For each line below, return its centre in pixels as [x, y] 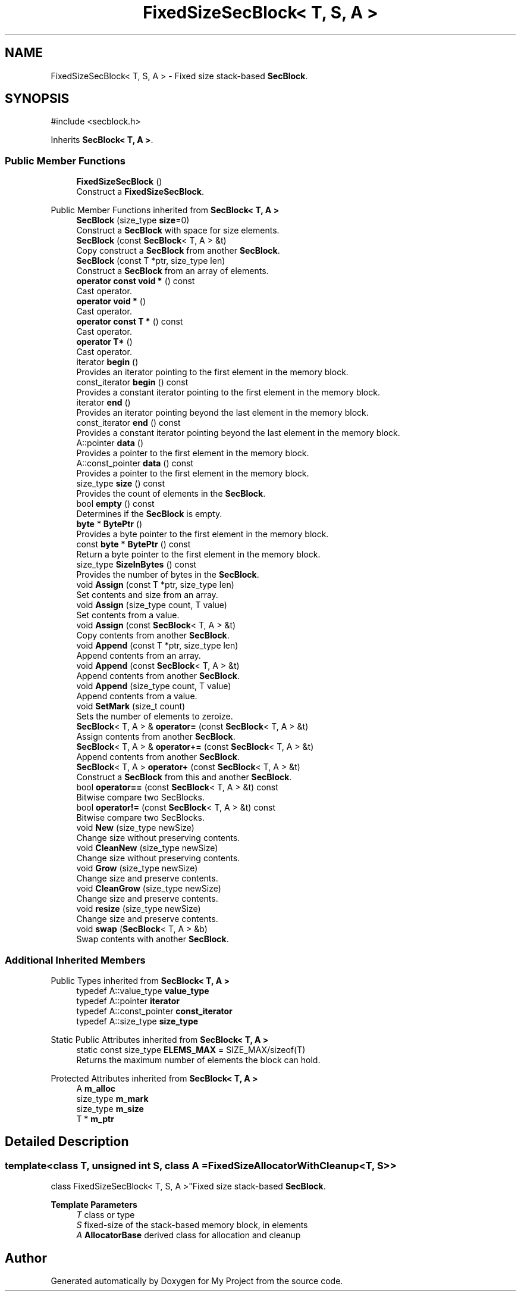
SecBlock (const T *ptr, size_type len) [151, 261]
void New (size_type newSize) [135, 828]
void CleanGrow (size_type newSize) [149, 889]
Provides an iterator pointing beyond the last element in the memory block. [222, 413]
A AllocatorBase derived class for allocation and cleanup [189, 1235]
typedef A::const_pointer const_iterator [154, 1011]
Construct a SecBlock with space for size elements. [178, 230]
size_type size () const [121, 484]
